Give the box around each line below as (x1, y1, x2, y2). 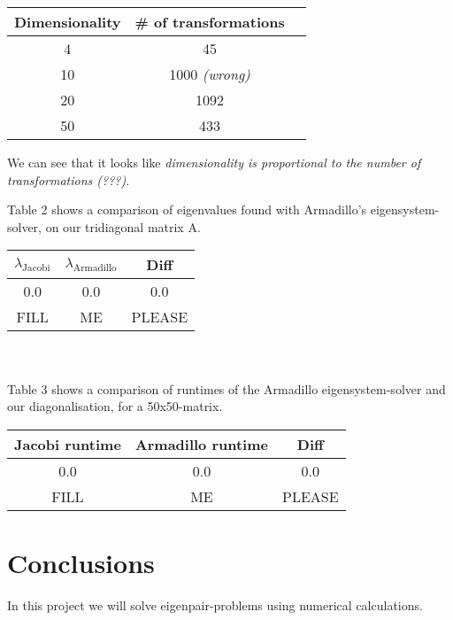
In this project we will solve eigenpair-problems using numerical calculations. (7, 595, 423, 614)
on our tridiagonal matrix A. (45, 217, 201, 236)
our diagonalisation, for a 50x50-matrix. (7, 397, 223, 415)
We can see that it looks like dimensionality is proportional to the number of (7, 153, 421, 171)
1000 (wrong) (169, 64, 250, 84)
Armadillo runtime (134, 433, 268, 454)
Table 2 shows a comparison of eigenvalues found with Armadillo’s (7, 200, 367, 219)
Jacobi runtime (14, 433, 121, 454)
